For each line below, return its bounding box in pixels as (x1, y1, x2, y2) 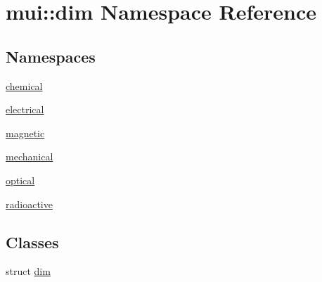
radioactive (6, 196, 53, 211)
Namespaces (6, 45, 96, 67)
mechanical (6, 149, 53, 164)
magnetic (6, 125, 45, 140)
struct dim (6, 264, 51, 278)
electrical (6, 102, 44, 117)
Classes (6, 231, 59, 252)
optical (6, 172, 35, 187)
